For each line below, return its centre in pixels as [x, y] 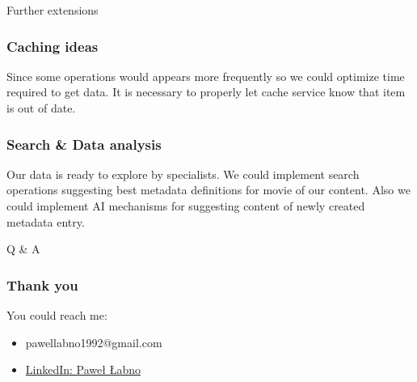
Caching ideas [53, 46]
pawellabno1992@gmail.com [94, 342]
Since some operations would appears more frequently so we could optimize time [206, 76]
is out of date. [41, 108]
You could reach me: [57, 315]
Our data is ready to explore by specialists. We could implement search [183, 174]
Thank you [42, 284]
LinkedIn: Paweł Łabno [83, 369]
